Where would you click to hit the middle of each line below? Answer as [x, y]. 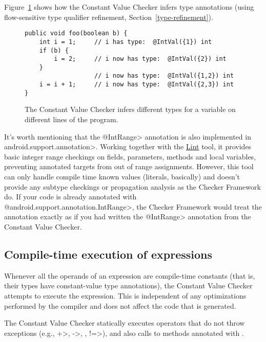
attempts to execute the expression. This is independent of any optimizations [125, 295]
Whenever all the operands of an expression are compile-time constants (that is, [130, 275]
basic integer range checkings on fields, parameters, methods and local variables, [130, 156]
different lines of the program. [71, 119]
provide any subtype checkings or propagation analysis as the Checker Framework [132, 186]
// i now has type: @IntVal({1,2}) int [164, 76]
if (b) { [54, 50]
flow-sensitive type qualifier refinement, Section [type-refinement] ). [109, 17]
